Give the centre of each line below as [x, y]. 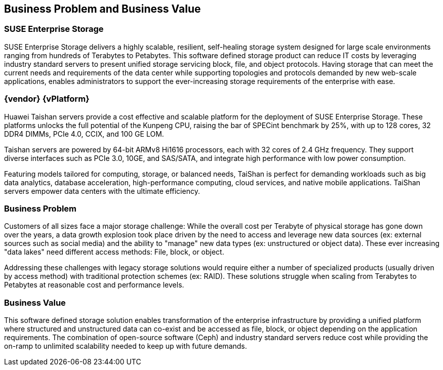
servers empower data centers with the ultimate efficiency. [102, 191]
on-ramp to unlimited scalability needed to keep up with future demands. [126, 346]
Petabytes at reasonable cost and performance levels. [94, 285]
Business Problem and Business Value [103, 9]
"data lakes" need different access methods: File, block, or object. [114, 252]
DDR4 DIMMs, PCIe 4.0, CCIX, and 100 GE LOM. [84, 134]
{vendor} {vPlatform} [47, 99]
